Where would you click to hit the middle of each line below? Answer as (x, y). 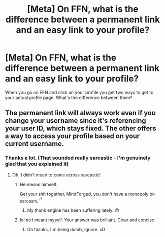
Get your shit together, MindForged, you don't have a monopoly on (87, 194)
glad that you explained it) (37, 164)
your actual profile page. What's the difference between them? (69, 98)
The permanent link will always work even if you (81, 113)
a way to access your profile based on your (72, 136)
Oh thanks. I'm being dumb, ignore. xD (66, 230)
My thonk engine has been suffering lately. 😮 (73, 210)
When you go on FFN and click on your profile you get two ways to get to (79, 92)
